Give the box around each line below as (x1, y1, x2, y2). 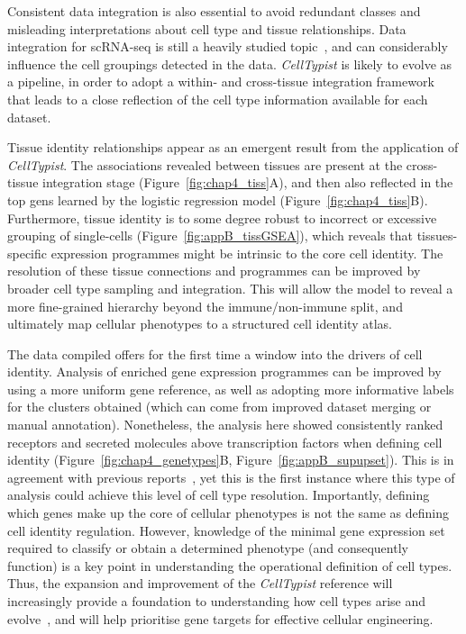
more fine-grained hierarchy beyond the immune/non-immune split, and (7, 296, 403, 315)
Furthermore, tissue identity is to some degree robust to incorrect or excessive (7, 208, 437, 227)
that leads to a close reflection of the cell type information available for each (7, 89, 428, 108)
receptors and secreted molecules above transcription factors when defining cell (7, 432, 443, 451)
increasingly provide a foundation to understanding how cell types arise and (7, 592, 426, 610)
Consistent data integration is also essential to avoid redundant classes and (7, 2, 421, 20)
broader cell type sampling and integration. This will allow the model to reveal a (7, 278, 453, 297)
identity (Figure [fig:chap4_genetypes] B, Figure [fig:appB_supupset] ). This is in (7, 450, 454, 469)
